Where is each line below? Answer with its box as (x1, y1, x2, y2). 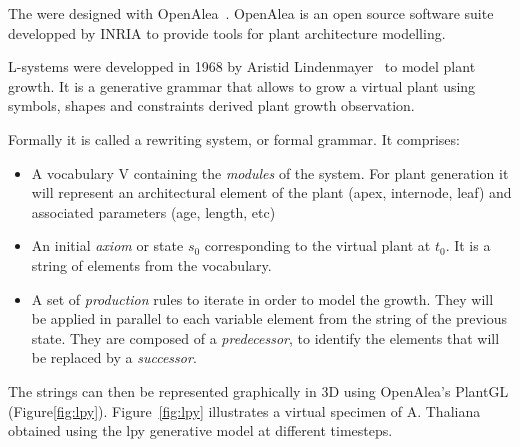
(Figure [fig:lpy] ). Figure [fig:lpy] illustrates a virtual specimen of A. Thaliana (8, 400, 481, 421)
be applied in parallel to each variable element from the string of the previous (31, 308, 507, 329)
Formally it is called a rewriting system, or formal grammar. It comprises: (8, 128, 460, 149)
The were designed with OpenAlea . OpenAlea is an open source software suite (8, 3, 494, 23)
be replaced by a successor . (31, 347, 197, 368)
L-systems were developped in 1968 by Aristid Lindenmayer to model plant (8, 56, 476, 77)
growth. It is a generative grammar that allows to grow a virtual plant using (8, 75, 476, 96)
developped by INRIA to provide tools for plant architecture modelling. (8, 22, 446, 43)
